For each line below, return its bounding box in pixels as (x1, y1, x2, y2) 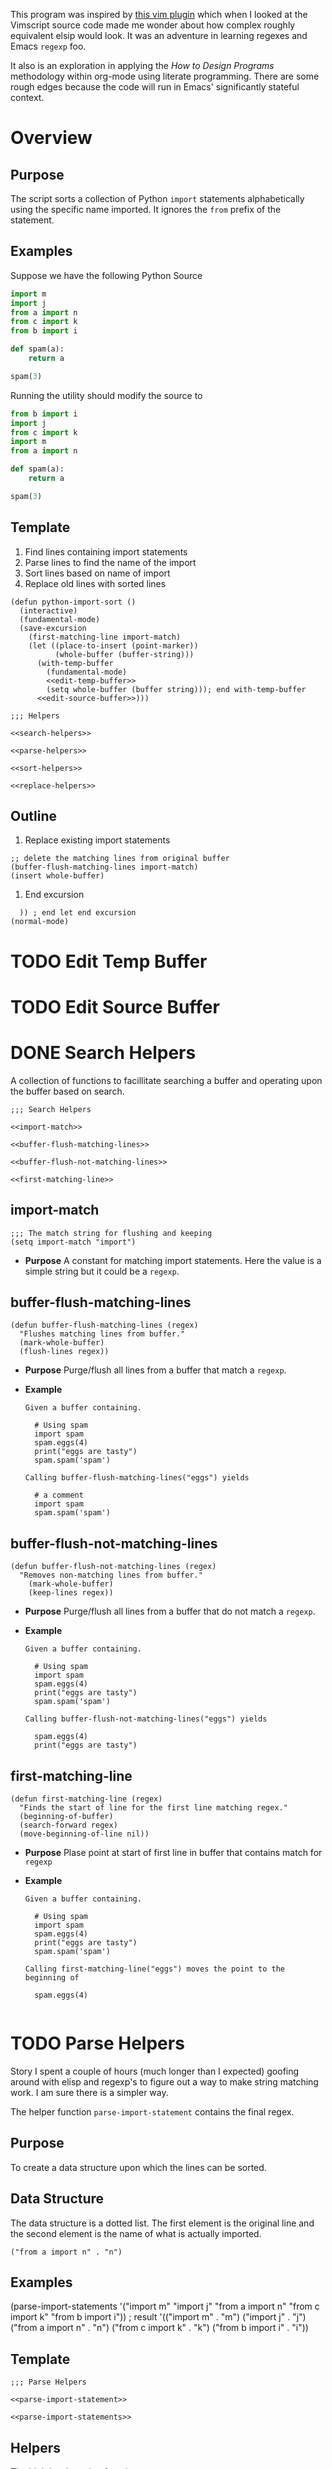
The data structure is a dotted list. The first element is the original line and (10, 2217, 315, 2229)
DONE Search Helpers (10, 1042, 197, 1064)
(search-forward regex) (19, 1820, 118, 1830)
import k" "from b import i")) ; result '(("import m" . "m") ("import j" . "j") (10, 2311, 307, 2323)
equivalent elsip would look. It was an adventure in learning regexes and (10, 30, 308, 41)
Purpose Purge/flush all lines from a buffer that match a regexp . (24, 1364, 287, 1376)
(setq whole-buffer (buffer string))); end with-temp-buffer (46, 684, 307, 694)
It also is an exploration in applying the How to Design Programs (10, 60, 275, 71)
